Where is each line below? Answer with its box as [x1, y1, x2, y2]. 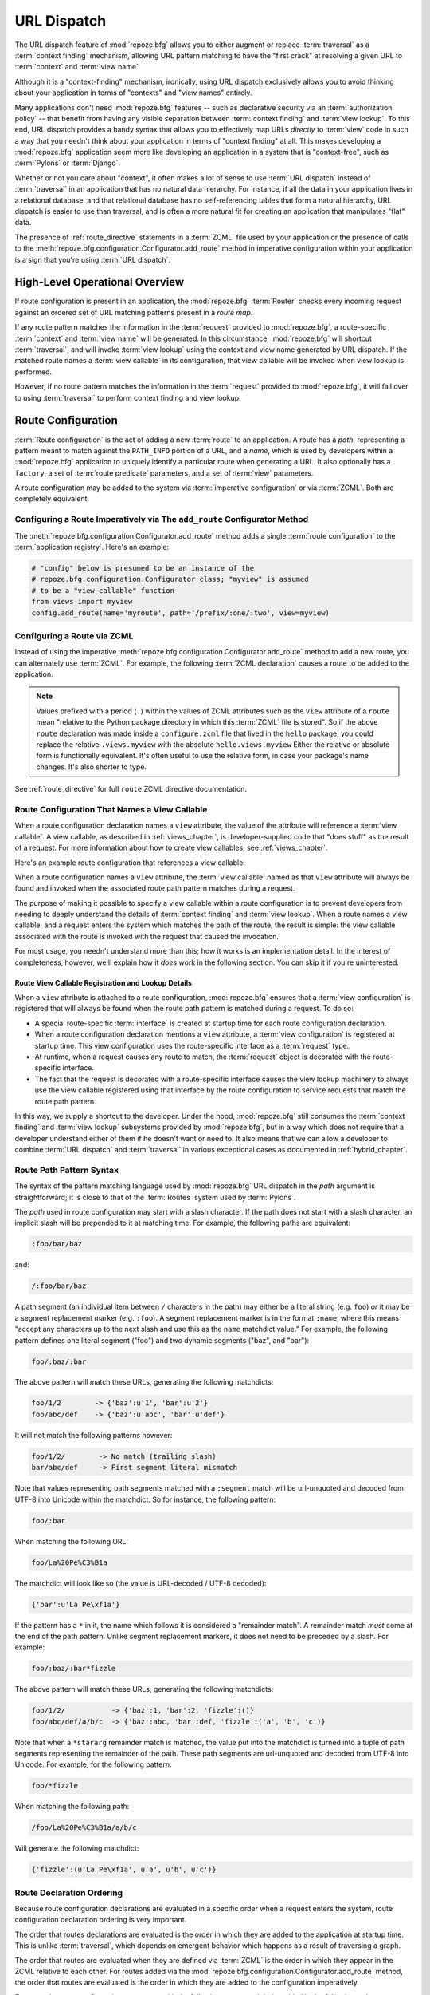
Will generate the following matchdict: [14, 1843, 139, 1853]
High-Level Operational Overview [14, 275, 185, 289]
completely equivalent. [14, 494, 90, 504]
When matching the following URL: [14, 1536, 129, 1546]
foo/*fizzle [31, 1781, 79, 1791]
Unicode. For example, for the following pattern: [14, 1760, 172, 1769]
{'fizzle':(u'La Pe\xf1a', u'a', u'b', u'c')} [31, 1865, 217, 1875]
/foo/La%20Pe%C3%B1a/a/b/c [31, 1823, 137, 1832]
